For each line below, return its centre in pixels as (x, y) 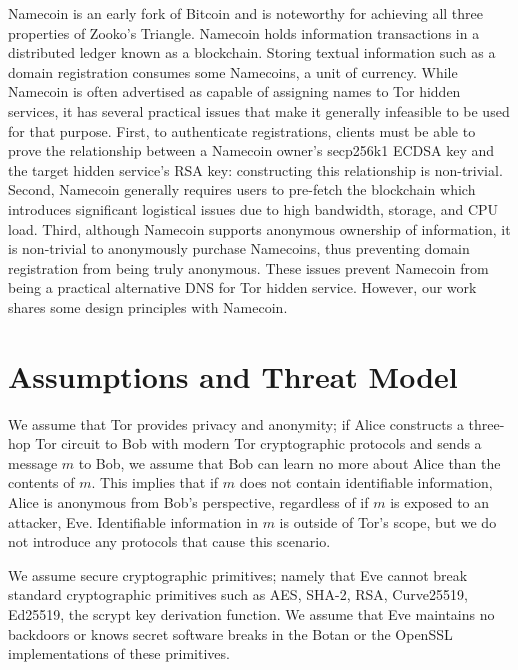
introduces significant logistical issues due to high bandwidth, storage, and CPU (253, 208)
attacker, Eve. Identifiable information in (133, 521)
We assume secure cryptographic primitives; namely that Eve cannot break (238, 574)
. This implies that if (155, 482)
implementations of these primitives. (119, 653)
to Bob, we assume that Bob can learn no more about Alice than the (289, 462)
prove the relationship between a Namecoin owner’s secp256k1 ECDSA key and (251, 150)
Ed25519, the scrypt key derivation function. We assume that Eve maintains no (251, 613)
